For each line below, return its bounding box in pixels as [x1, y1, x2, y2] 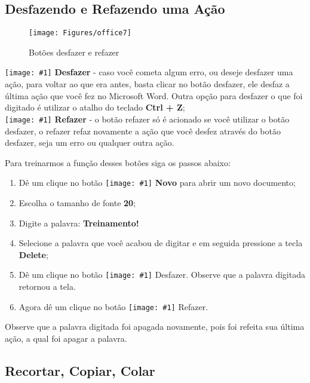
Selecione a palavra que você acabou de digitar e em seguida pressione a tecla [19, 237, 303, 249]
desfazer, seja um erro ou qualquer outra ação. [5, 136, 174, 149]
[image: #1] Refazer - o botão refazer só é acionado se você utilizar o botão [5, 112, 290, 125]
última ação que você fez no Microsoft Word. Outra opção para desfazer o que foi [5, 89, 303, 102]
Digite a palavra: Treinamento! [19, 216, 139, 229]
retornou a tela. [19, 280, 76, 293]
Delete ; [19, 248, 48, 261]
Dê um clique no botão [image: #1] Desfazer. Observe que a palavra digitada [19, 268, 305, 281]
